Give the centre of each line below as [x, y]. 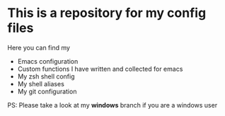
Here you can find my [39, 47]
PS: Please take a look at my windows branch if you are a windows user [112, 105]
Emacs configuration [48, 61]
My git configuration [47, 91]
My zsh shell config [46, 76]
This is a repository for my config [107, 13]
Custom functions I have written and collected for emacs [100, 69]
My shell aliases [41, 83]
